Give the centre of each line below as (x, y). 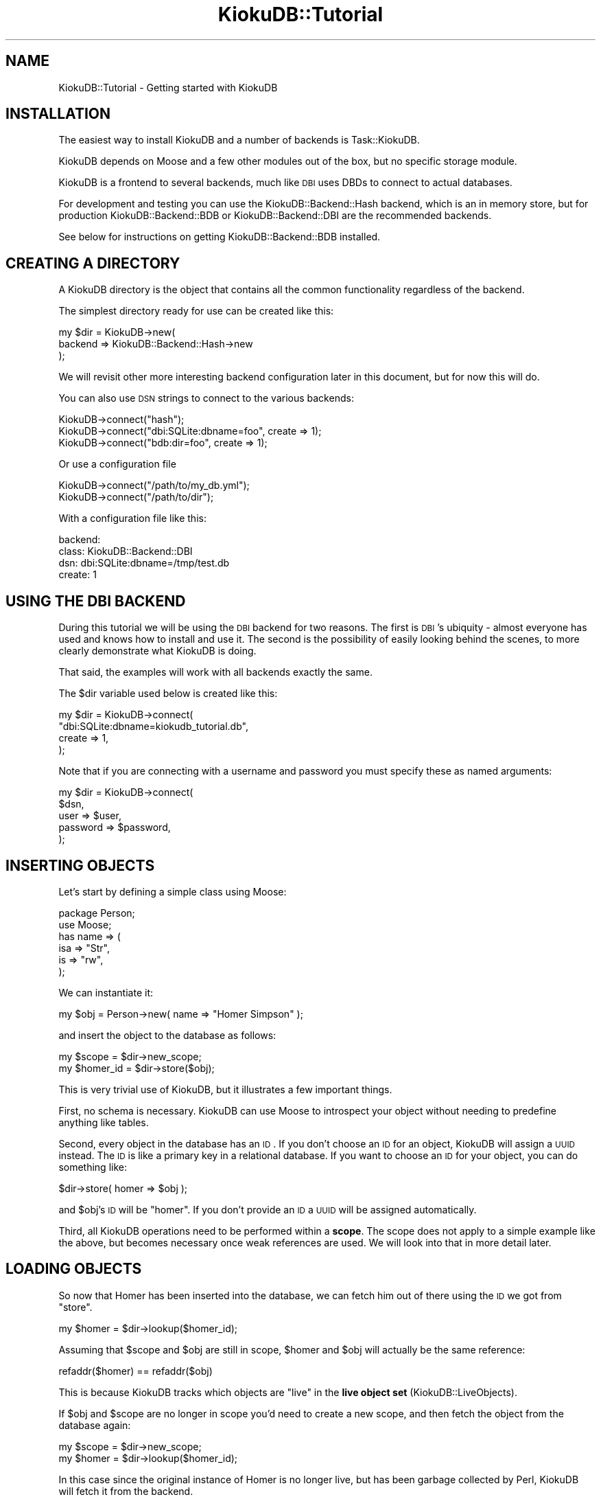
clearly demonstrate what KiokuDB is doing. (157, 651)
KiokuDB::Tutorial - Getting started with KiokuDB (168, 87)
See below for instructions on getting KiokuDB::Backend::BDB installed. (220, 237)
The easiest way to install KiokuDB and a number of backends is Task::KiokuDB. (239, 140)
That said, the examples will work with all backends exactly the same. (215, 672)
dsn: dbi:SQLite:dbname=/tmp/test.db (144, 563)
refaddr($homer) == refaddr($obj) (135, 1371)
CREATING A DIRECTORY (93, 263)
